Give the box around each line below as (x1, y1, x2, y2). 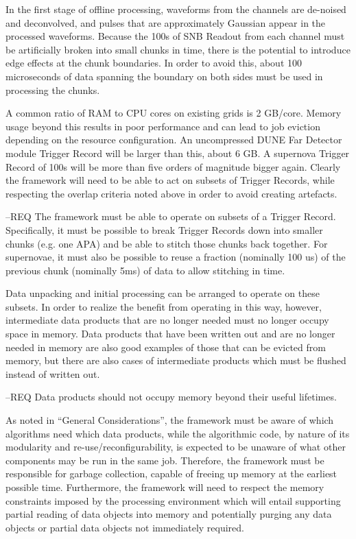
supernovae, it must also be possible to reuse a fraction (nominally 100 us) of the (5, 250, 346, 264)
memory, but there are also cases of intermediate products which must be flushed (5, 353, 346, 368)
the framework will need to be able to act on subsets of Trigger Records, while (5, 173, 335, 187)
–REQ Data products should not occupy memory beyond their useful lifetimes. (5, 390, 337, 404)
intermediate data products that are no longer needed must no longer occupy (5, 313, 329, 327)
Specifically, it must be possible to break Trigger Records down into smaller (5, 222, 323, 237)
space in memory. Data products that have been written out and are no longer (5, 326, 335, 341)
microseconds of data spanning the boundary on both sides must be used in (5, 69, 323, 83)
